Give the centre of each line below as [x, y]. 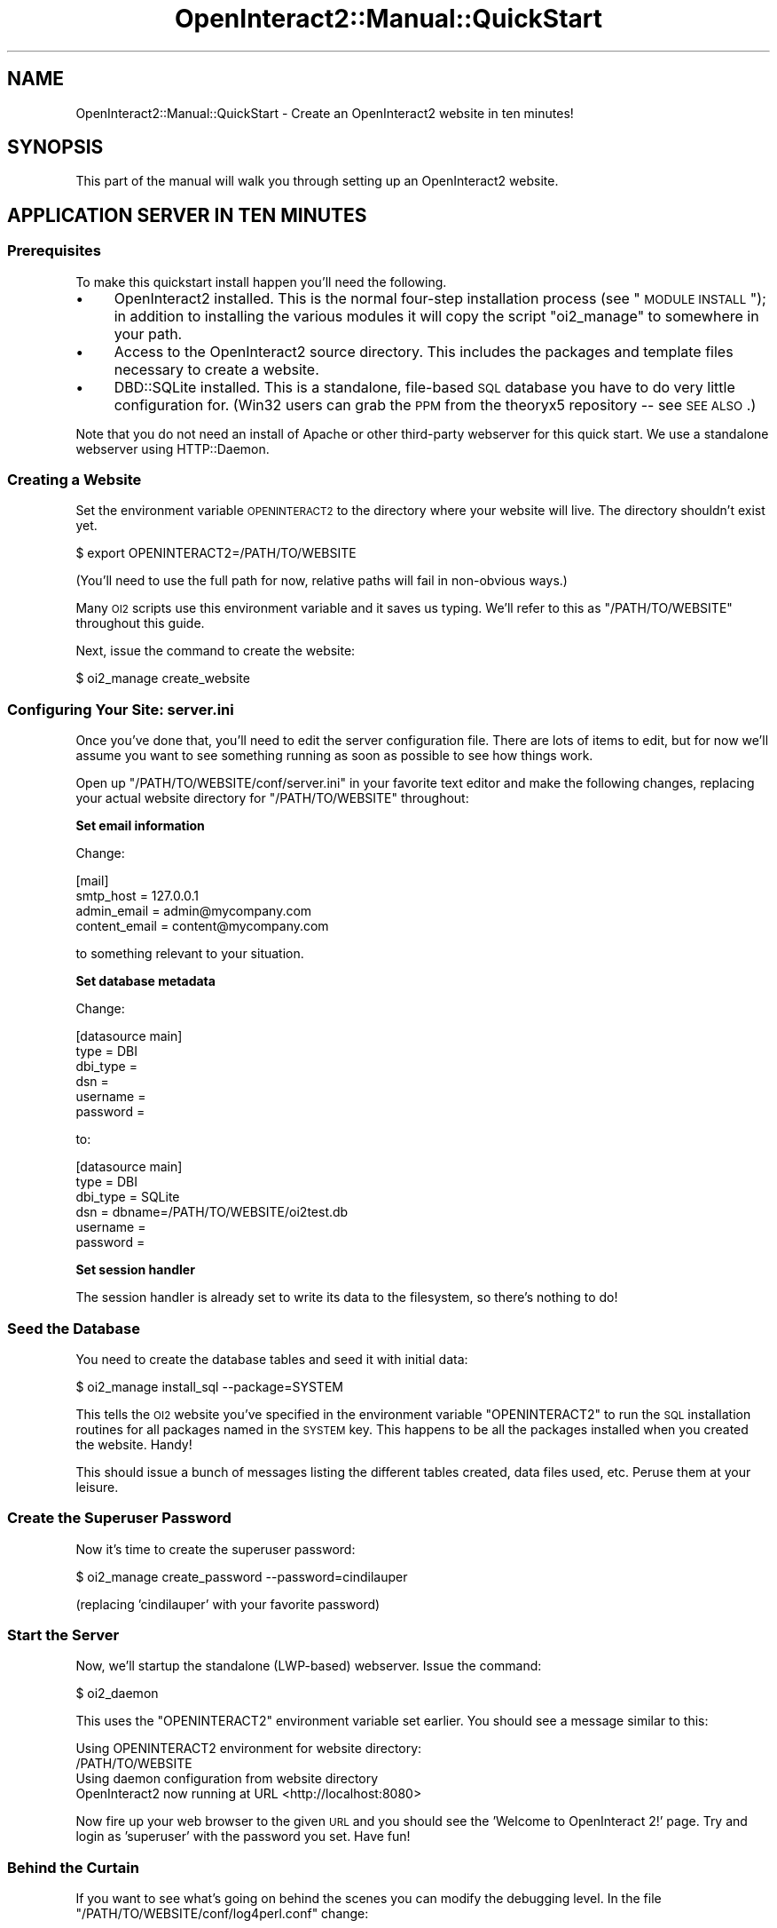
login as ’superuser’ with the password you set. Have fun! [243, 1837]
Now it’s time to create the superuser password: [216, 1549]
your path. [148, 333]
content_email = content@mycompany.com [202, 926]
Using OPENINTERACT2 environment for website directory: [249, 1749]
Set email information [140, 826]
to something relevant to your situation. [190, 954]
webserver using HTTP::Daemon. [173, 448]
